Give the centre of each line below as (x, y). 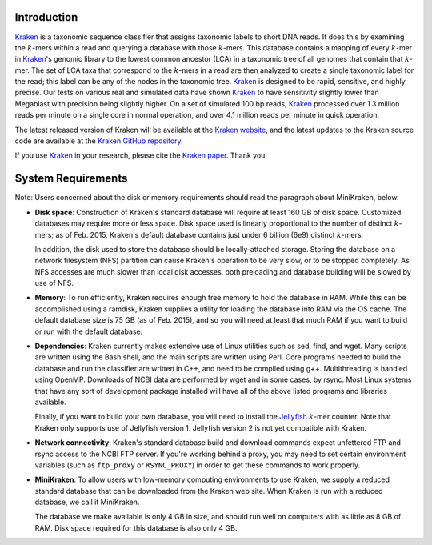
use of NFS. (54, 283)
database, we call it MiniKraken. (87, 502)
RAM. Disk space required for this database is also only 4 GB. (136, 527)
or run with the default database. (89, 331)
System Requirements (71, 179)
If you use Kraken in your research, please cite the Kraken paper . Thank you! (141, 155)
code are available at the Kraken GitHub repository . (99, 141)
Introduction (46, 17)
